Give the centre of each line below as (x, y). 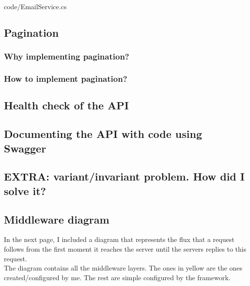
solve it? (25, 190)
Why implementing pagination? (67, 56)
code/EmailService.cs (35, 6)
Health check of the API (66, 105)
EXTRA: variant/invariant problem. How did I (124, 176)
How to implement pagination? (66, 79)
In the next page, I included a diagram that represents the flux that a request (119, 239)
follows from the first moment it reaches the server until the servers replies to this (125, 248)
